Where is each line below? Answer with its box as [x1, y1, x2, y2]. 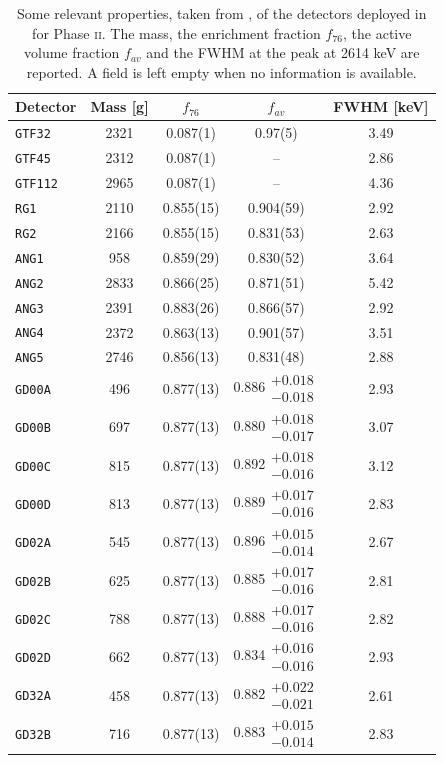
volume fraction [24, 42, 120, 63]
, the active [343, 22, 412, 43]
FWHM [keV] [333, 96, 429, 117]
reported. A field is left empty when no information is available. [26, 61, 417, 82]
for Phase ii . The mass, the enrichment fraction [32, 22, 321, 43]
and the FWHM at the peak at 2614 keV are [146, 42, 420, 63]
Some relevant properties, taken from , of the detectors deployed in [17, 3, 427, 23]
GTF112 [15, 177, 58, 192]
